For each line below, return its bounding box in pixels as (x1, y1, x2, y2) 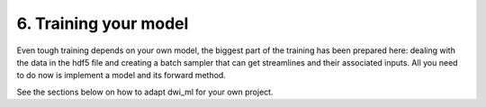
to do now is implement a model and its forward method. (16, 70, 227, 81)
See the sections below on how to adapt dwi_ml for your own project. (16, 86, 274, 97)
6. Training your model (16, 13, 189, 33)
